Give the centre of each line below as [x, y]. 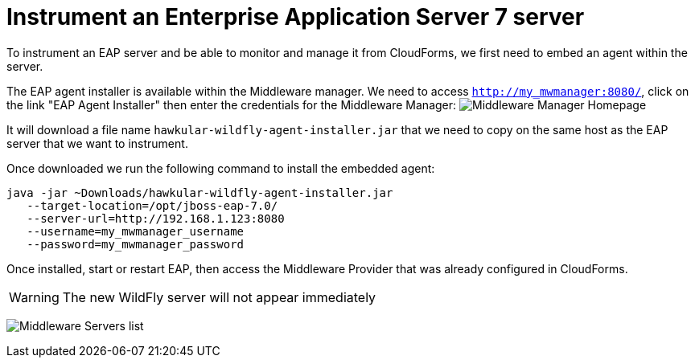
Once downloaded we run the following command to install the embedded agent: [221, 168]
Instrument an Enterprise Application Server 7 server [296, 17]
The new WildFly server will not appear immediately [219, 297]
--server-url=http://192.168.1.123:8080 [156, 218]
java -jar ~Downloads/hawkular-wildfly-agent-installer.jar [200, 192]
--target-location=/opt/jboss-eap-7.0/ [152, 205]
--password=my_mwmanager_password [136, 244]
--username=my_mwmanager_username [136, 231]
